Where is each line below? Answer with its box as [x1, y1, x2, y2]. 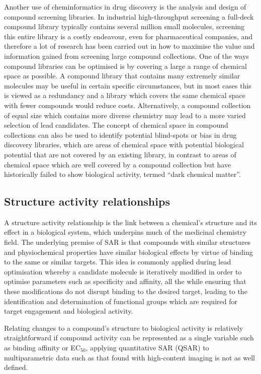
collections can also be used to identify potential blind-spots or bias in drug [4, 129, 237, 140]
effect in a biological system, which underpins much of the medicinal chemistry [4, 227, 246, 237]
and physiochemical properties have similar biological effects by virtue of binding [4, 246, 253, 257]
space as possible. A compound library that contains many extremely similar [4, 70, 240, 81]
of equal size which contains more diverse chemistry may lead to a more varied [4, 110, 246, 120]
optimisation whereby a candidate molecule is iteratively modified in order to [4, 266, 242, 276]
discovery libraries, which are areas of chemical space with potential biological [4, 139, 244, 150]
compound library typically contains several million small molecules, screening [4, 21, 245, 32]
